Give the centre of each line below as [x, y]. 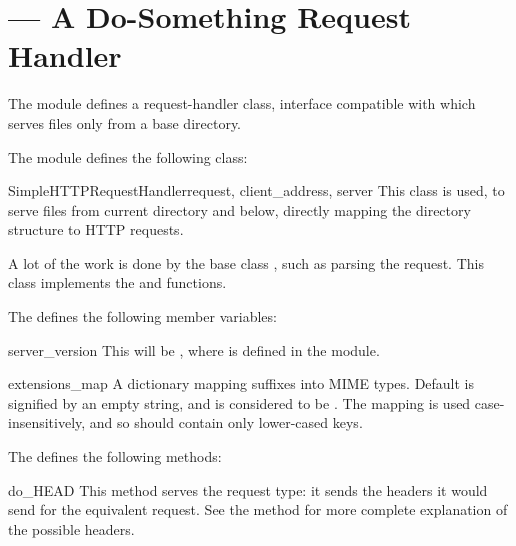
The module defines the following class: [128, 156]
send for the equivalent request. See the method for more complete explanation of [258, 509]
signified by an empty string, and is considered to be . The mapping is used [239, 402]
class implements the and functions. [117, 282]
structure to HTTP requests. [96, 229]
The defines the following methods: [115, 456]
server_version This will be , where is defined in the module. [194, 349]
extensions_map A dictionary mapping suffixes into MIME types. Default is [241, 383]
